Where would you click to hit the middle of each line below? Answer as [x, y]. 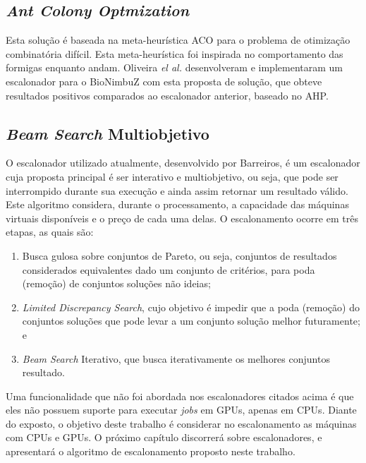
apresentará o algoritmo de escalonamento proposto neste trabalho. [151, 451]
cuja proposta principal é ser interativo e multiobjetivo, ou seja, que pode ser [172, 176]
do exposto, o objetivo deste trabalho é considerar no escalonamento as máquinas [181, 423]
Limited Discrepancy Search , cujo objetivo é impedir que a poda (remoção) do [191, 307]
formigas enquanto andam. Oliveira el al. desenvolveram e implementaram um [174, 67]
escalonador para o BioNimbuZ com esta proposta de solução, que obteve [164, 81]
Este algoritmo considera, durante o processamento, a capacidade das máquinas [177, 204]
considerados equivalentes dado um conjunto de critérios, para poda [169, 269]
